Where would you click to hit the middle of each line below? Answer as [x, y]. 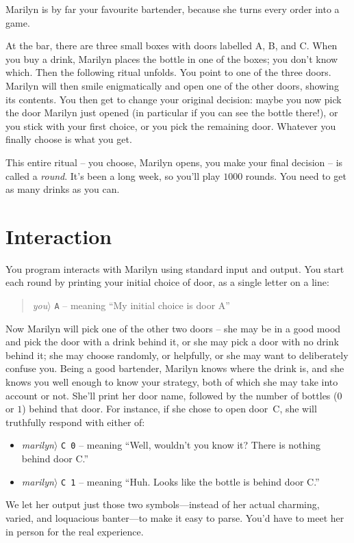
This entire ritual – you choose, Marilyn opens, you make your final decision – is [174, 162]
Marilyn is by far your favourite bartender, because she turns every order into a [173, 9]
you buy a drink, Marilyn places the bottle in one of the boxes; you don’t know [172, 58]
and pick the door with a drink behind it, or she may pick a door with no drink [172, 342]
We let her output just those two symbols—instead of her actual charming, [163, 504]
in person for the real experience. [75, 531]
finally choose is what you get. [69, 139]
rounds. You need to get [296, 175]
